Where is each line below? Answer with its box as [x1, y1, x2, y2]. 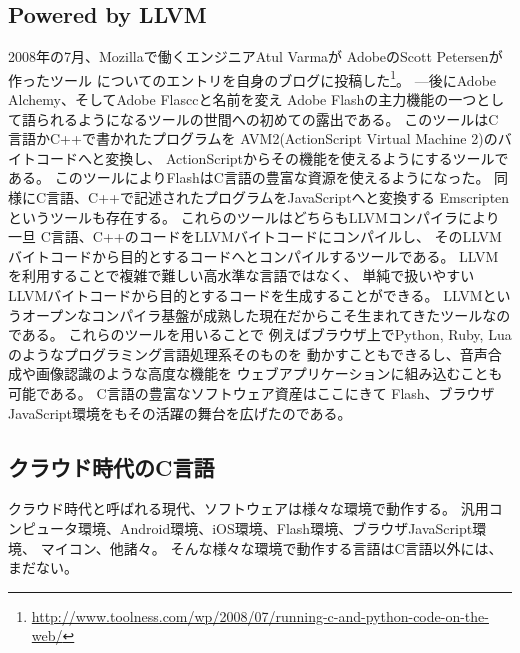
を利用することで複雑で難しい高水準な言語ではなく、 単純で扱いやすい [8, 265, 475, 286]
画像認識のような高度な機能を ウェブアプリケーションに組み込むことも [35, 363, 503, 384]
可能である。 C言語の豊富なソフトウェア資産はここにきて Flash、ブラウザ [8, 382, 495, 403]
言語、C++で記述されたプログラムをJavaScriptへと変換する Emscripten [46, 187, 510, 208]
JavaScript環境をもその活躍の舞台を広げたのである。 [8, 402, 352, 423]
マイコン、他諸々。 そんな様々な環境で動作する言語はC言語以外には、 [40, 537, 503, 558]
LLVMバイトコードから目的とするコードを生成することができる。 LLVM [8, 284, 483, 305]
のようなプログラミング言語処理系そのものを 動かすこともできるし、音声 [8, 343, 488, 364]
